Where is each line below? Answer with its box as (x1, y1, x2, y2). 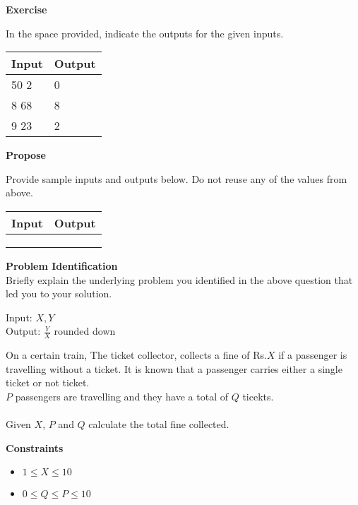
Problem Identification (6, 258, 118, 273)
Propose (6, 148, 46, 162)
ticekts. (242, 388, 274, 403)
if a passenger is (278, 347, 347, 362)
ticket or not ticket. (6, 375, 90, 390)
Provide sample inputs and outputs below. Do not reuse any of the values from (6, 171, 347, 186)
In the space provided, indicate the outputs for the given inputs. (6, 25, 284, 40)
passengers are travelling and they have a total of (15, 388, 228, 403)
